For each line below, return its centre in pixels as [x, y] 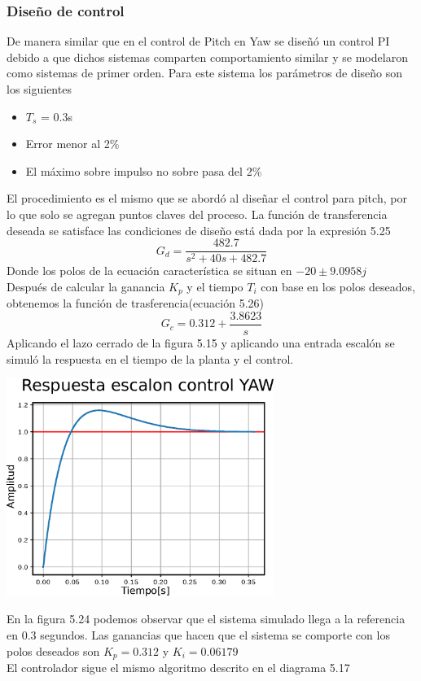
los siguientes [39, 89]
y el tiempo [215, 286]
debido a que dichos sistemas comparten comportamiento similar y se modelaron [207, 57]
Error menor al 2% [72, 144]
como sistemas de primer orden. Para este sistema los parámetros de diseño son [205, 73]
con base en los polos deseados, [338, 286]
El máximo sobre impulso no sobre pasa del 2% [144, 170]
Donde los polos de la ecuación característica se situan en [149, 271]
